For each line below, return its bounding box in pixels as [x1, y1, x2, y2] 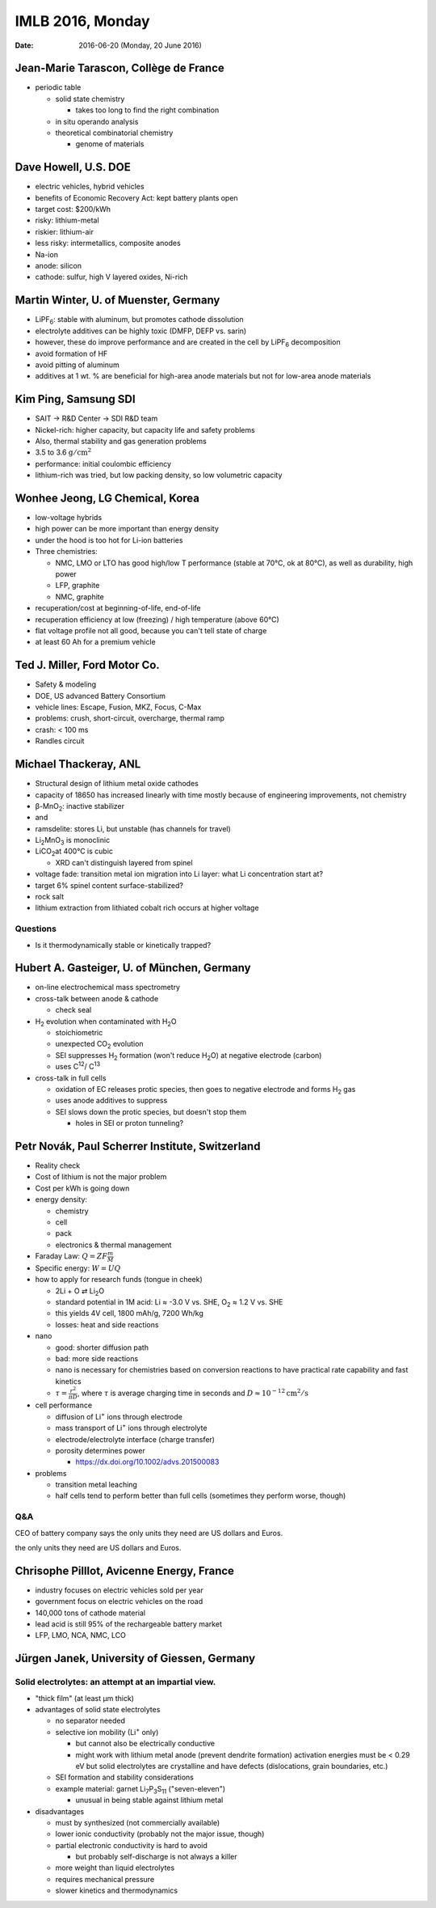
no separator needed [55, 1716, 125, 1726]
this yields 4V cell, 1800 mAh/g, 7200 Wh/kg [55, 1309, 203, 1318]
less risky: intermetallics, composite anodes [35, 239, 181, 248]
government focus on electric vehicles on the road [35, 1597, 203, 1606]
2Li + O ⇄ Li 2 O [55, 1286, 105, 1297]
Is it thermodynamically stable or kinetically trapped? [35, 940, 212, 950]
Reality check [35, 1161, 81, 1170]
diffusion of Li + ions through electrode [55, 1411, 183, 1421]
